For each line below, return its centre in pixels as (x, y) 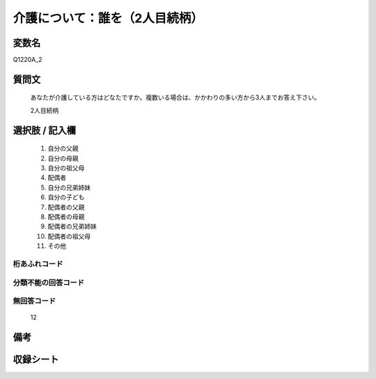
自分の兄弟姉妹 (69, 187)
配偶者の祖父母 (69, 236)
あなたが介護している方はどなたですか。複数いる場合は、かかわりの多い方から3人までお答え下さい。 (175, 98)
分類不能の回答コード (49, 282)
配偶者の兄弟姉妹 (72, 226)
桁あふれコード (38, 263)
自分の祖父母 (66, 168)
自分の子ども (66, 197)
